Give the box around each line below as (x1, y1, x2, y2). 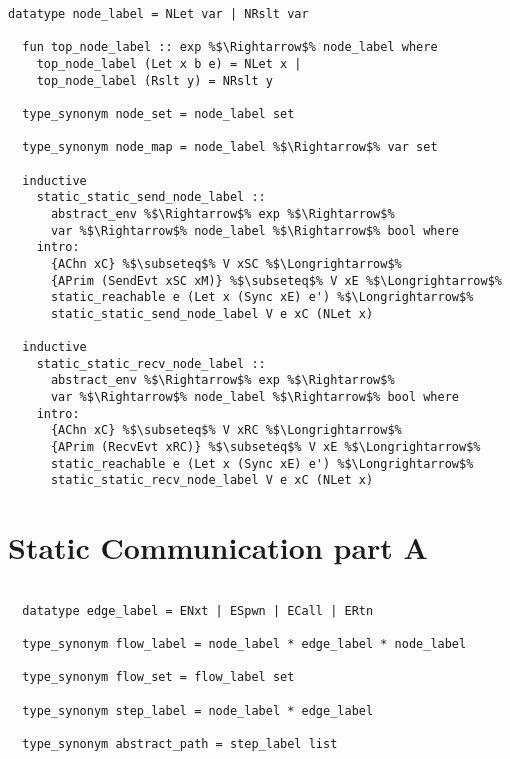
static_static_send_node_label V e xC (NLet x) (50, 306, 374, 321)
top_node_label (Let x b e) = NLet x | (36, 56, 302, 71)
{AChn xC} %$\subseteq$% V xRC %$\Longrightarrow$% (50, 423, 402, 438)
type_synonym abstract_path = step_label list (22, 737, 338, 752)
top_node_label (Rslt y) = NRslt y (36, 73, 273, 88)
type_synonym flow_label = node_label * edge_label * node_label (22, 637, 467, 652)
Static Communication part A (8, 527, 428, 568)
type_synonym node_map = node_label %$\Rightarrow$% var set (22, 140, 438, 155)
